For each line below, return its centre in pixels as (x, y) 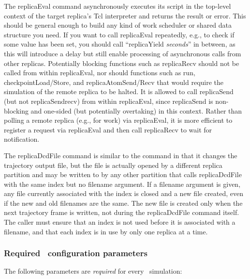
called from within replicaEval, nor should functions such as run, (100, 73)
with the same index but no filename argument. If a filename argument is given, (122, 184)
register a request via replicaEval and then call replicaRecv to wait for (108, 129)
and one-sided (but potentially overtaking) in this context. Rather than (136, 110)
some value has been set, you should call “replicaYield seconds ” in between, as (120, 44)
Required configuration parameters (76, 253)
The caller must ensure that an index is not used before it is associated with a (120, 222)
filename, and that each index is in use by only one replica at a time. (106, 231)
